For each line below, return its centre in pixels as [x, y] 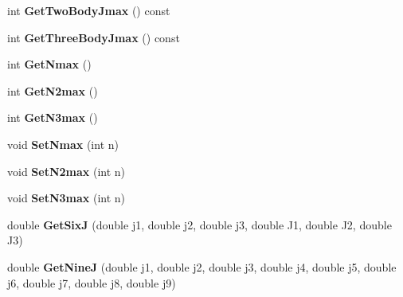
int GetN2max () [53, 90]
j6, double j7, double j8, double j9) [92, 282]
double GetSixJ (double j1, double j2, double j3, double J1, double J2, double [200, 224]
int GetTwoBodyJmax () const [89, 10]
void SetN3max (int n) [67, 198]
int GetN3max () [53, 117]
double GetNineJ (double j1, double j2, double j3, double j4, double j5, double [202, 266]
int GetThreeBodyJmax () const [94, 37]
